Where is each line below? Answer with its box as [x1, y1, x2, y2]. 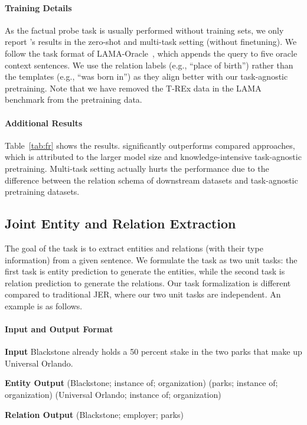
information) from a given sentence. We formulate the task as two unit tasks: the [5, 253, 298, 266]
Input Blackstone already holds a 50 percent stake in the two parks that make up [5, 345, 302, 358]
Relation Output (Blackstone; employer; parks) [5, 408, 184, 420]
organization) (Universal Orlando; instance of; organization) [5, 388, 221, 401]
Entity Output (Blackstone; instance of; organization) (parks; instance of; [5, 377, 278, 389]
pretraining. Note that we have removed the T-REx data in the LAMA [5, 81, 262, 94]
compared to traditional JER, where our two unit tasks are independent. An [5, 288, 281, 300]
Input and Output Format [5, 323, 113, 335]
